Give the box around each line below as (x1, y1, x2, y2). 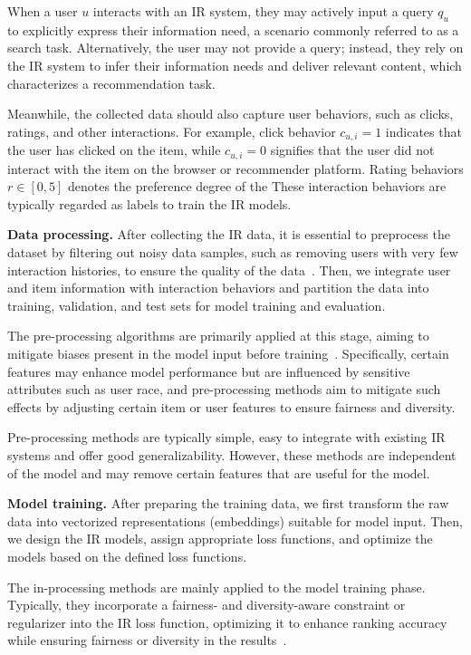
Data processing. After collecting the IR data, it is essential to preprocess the (7, 225, 450, 244)
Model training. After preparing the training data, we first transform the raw (7, 494, 449, 513)
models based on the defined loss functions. (7, 546, 247, 565)
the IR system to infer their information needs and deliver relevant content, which (7, 55, 462, 74)
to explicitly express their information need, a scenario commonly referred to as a (7, 20, 459, 39)
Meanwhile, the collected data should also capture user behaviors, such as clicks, (7, 104, 454, 123)
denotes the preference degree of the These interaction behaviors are (67, 177, 447, 196)
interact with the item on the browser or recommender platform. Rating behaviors (7, 159, 464, 178)
